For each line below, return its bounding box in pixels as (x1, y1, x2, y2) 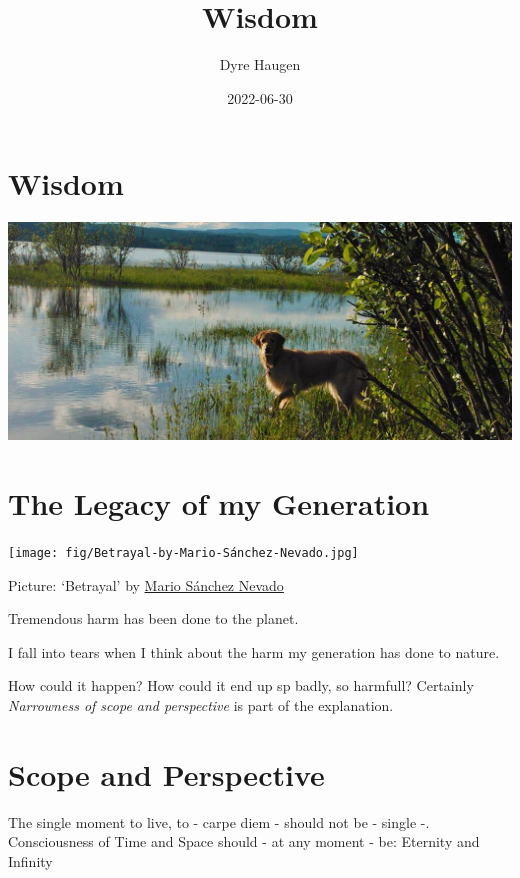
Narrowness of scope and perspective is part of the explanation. (8, 695, 394, 716)
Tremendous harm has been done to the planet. (8, 608, 299, 629)
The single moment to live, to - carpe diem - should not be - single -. (8, 811, 430, 832)
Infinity (8, 850, 53, 871)
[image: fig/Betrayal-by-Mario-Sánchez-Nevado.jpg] (8, 546, 359, 560)
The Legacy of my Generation (8, 483, 430, 524)
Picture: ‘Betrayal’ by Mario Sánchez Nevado (8, 574, 284, 595)
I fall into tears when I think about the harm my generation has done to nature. (8, 641, 500, 662)
